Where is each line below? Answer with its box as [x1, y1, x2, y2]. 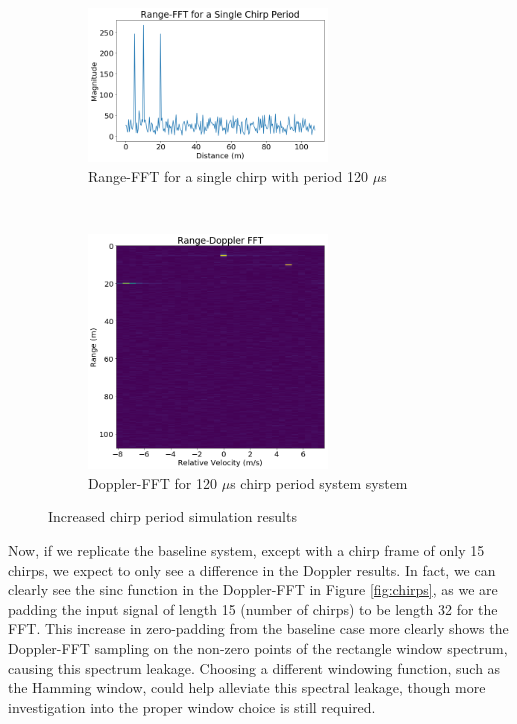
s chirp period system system [230, 472, 408, 493]
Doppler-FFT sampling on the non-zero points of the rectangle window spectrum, [8, 637, 508, 658]
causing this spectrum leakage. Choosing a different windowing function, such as [8, 657, 501, 678]
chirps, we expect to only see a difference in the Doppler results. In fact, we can [8, 559, 496, 580]
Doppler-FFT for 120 [88, 472, 218, 493]
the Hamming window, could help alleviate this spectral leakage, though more [8, 677, 486, 698]
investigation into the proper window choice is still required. [8, 696, 376, 717]
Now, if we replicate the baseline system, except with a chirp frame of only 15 [8, 539, 485, 560]
